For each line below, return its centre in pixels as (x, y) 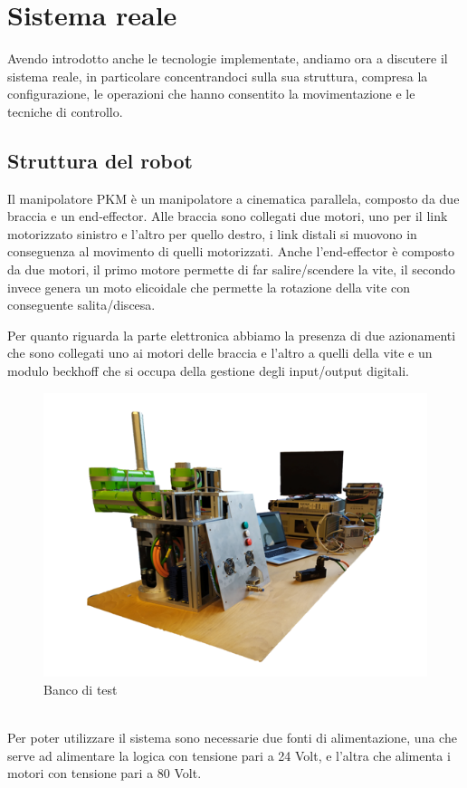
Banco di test (81, 689)
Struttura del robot (100, 160)
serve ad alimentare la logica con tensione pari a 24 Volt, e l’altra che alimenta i (229, 755)
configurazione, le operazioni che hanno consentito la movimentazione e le (211, 94)
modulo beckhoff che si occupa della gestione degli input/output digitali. (208, 371)
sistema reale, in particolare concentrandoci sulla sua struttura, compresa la (218, 76)
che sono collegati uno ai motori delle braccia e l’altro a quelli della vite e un (220, 353)
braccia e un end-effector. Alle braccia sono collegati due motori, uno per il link (228, 216)
